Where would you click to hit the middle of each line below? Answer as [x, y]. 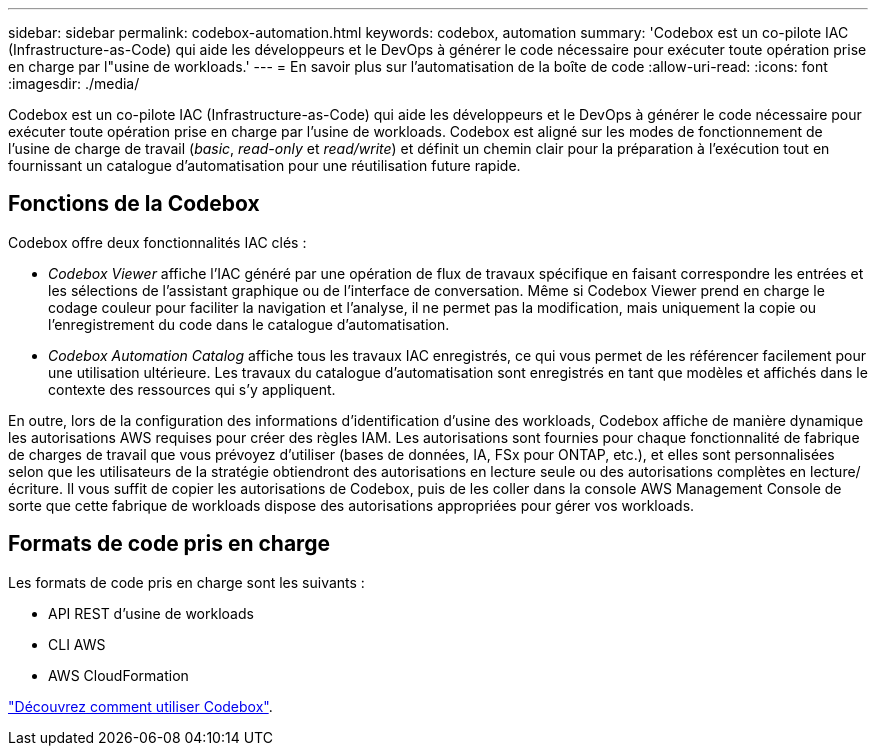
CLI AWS [77, 644]
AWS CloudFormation [118, 675]
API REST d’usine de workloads [151, 613]
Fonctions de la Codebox [134, 204]
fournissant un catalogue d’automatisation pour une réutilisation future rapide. [264, 165]
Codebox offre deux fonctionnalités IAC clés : [157, 242]
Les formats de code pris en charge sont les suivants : [186, 582]
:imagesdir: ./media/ [74, 83]
